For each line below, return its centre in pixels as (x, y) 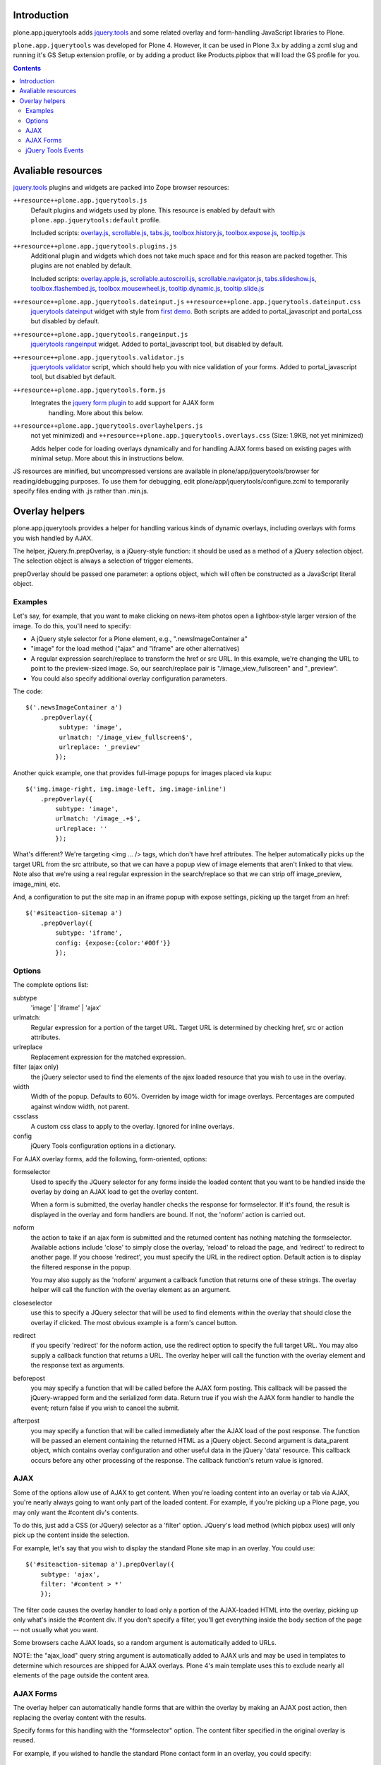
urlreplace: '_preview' (100, 747)
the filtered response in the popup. (81, 1267)
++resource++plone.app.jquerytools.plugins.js (95, 246)
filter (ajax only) (36, 1067)
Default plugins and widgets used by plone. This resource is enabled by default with (153, 210)
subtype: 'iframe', (89, 933)
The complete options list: (51, 985)
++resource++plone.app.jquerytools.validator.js (99, 357)
